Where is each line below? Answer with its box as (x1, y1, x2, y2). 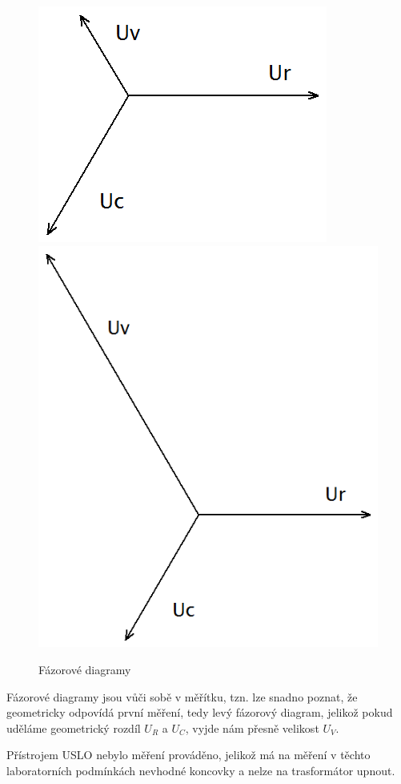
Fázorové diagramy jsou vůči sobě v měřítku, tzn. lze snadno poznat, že (6, 688, 358, 705)
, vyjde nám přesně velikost (185, 719, 319, 736)
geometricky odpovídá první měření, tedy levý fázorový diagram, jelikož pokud (6, 704, 393, 721)
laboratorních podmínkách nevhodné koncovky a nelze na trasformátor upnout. (6, 762, 395, 778)
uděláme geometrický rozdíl (6, 719, 141, 736)
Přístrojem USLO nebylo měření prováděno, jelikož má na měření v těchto (6, 746, 371, 763)
